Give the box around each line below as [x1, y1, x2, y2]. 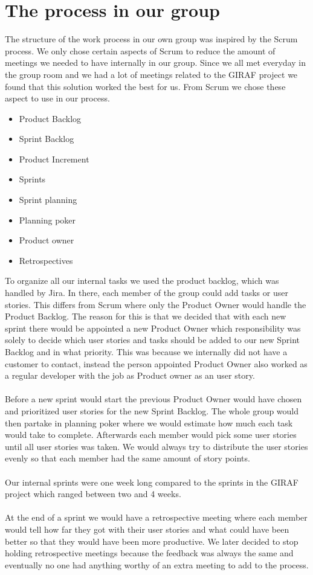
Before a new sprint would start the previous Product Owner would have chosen [5, 393, 302, 405]
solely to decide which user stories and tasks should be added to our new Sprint [5, 333, 300, 346]
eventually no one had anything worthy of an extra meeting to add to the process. [5, 558, 309, 571]
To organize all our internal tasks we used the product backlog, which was [5, 274, 279, 287]
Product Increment [19, 152, 89, 165]
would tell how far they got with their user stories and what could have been [5, 522, 289, 535]
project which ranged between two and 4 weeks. [5, 487, 181, 500]
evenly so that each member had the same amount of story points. [5, 452, 250, 464]
